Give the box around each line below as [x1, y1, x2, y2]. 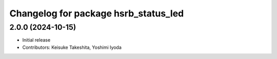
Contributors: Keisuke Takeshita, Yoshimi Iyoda [22, 44, 122, 50]
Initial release [22, 37, 51, 43]
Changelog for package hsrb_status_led [9, 8, 184, 19]
